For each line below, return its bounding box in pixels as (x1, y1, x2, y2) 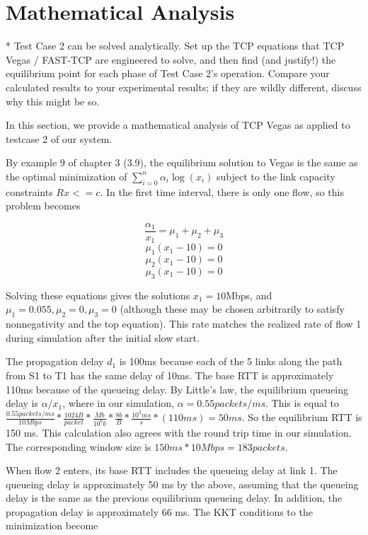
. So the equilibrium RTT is (241, 410, 362, 425)
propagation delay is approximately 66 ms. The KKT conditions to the (6, 504, 313, 519)
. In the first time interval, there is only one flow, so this (100, 184, 344, 199)
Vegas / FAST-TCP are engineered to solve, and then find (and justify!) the (6, 52, 336, 67)
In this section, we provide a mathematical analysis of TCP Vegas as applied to (6, 117, 350, 132)
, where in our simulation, (62, 396, 174, 410)
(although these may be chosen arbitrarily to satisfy (120, 301, 345, 316)
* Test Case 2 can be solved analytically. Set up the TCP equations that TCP (6, 38, 345, 53)
